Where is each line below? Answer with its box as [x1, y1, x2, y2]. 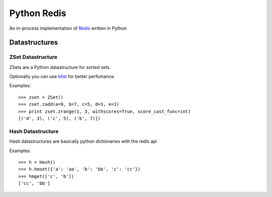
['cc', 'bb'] [18, 180, 50, 186]
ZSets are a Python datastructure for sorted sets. [9, 64, 111, 70]
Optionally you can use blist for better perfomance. [9, 74, 115, 80]
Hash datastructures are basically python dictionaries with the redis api [9, 139, 157, 145]
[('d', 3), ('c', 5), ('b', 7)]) [18, 116, 101, 121]
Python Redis [9, 8, 66, 19]
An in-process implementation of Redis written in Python [9, 25, 127, 31]
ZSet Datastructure [9, 53, 57, 60]
